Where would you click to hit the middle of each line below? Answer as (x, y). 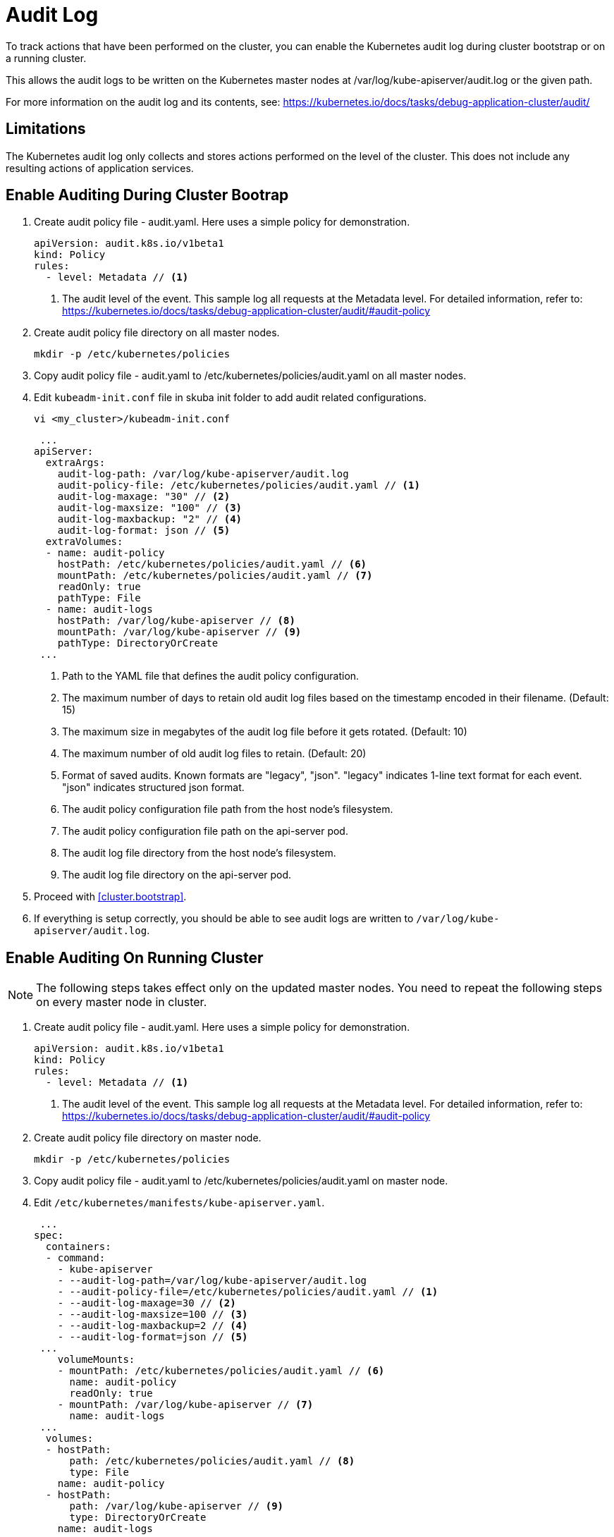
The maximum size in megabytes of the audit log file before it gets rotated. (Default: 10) (265, 732)
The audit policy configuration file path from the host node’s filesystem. (228, 809)
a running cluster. (46, 58)
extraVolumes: (84, 542)
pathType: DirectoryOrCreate (138, 643)
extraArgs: (75, 463)
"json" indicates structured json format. (153, 788)
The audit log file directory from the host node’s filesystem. (199, 853)
